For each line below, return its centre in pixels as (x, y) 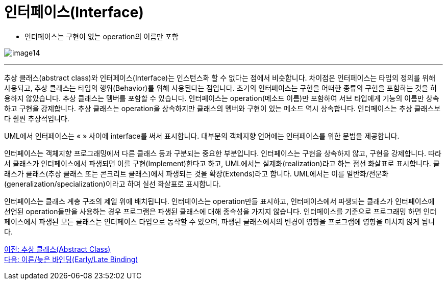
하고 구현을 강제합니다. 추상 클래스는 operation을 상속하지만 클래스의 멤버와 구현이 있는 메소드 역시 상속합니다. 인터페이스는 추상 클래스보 (222, 108)
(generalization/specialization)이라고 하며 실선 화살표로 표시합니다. (113, 184)
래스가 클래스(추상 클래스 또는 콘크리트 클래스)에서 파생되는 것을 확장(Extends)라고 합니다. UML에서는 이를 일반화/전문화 (196, 173)
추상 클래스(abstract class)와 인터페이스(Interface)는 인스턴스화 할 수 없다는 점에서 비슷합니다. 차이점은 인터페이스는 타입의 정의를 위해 (220, 78)
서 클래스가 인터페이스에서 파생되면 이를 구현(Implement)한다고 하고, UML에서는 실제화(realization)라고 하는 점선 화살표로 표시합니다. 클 (222, 163)
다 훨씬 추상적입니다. (37, 118)
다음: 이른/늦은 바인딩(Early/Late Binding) (71, 259)
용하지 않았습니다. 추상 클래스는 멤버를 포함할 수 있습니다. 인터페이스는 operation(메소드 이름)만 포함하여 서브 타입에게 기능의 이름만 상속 (222, 98)
